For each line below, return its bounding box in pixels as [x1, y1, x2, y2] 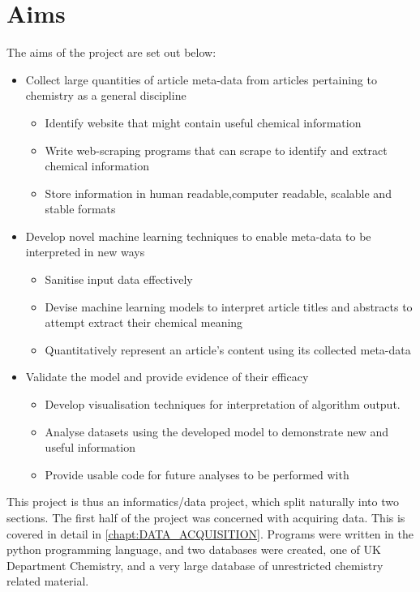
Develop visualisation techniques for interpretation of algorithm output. [45, 396, 401, 413]
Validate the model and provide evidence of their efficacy [25, 368, 309, 385]
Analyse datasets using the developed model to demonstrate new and [45, 423, 389, 440]
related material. [6, 573, 89, 590]
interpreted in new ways [25, 243, 145, 260]
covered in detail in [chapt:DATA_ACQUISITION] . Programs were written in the [6, 525, 414, 542]
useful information [45, 439, 135, 456]
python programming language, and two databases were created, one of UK [6, 541, 381, 558]
